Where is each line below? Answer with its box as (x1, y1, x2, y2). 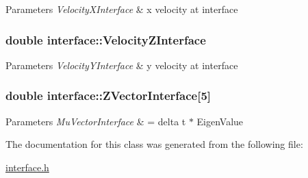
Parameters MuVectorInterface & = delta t (5, 114, 186, 128)
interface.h (5, 160, 49, 174)
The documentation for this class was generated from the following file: (5, 137, 303, 151)
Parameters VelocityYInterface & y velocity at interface (5, 58, 238, 72)
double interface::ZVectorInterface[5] (5, 87, 211, 104)
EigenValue (196, 114, 244, 128)
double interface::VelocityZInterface (5, 31, 206, 48)
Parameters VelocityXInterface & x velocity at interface (5, 2, 238, 16)
